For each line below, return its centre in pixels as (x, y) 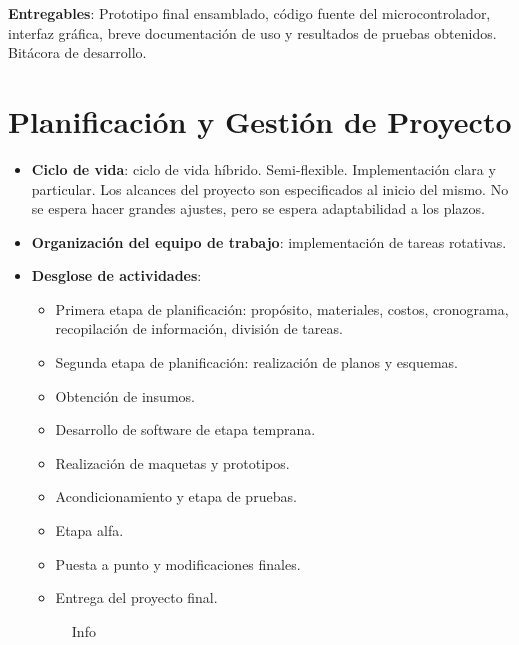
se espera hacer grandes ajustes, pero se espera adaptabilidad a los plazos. (258, 208)
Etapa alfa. (89, 530)
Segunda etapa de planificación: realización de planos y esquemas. (256, 362)
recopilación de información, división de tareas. (199, 328)
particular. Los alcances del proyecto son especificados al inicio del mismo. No (270, 188)
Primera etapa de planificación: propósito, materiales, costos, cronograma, (282, 308)
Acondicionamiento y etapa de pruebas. (176, 496)
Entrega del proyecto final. (136, 597)
